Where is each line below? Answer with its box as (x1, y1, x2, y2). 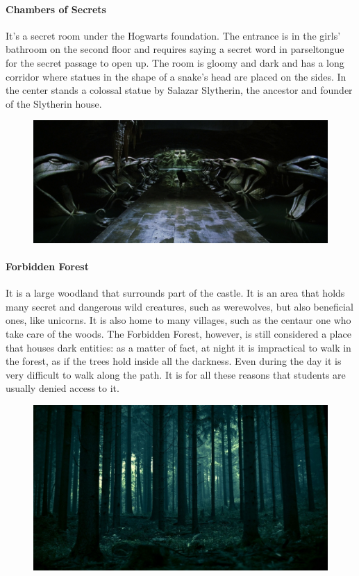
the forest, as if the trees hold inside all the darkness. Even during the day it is (6, 354, 342, 368)
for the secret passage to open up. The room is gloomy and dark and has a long (6, 55, 344, 69)
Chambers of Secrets (6, 1, 106, 16)
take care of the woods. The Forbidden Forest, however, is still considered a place (6, 326, 351, 340)
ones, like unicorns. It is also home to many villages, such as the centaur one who (6, 313, 351, 327)
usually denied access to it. (6, 381, 119, 395)
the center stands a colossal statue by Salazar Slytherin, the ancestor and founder (6, 83, 353, 97)
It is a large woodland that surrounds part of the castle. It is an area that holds (6, 286, 345, 300)
